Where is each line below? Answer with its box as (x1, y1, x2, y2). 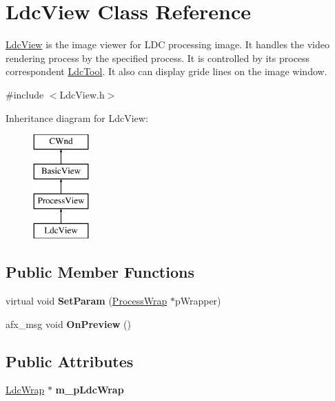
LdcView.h (59, 87, 105, 101)
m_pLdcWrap (55, 382, 124, 397)
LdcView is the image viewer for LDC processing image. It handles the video (6, 37, 329, 52)
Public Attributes (6, 350, 134, 371)
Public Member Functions (6, 261, 194, 282)
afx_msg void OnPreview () (6, 316, 131, 331)
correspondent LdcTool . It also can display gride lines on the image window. (6, 64, 327, 79)
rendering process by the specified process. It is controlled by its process (6, 50, 310, 65)
